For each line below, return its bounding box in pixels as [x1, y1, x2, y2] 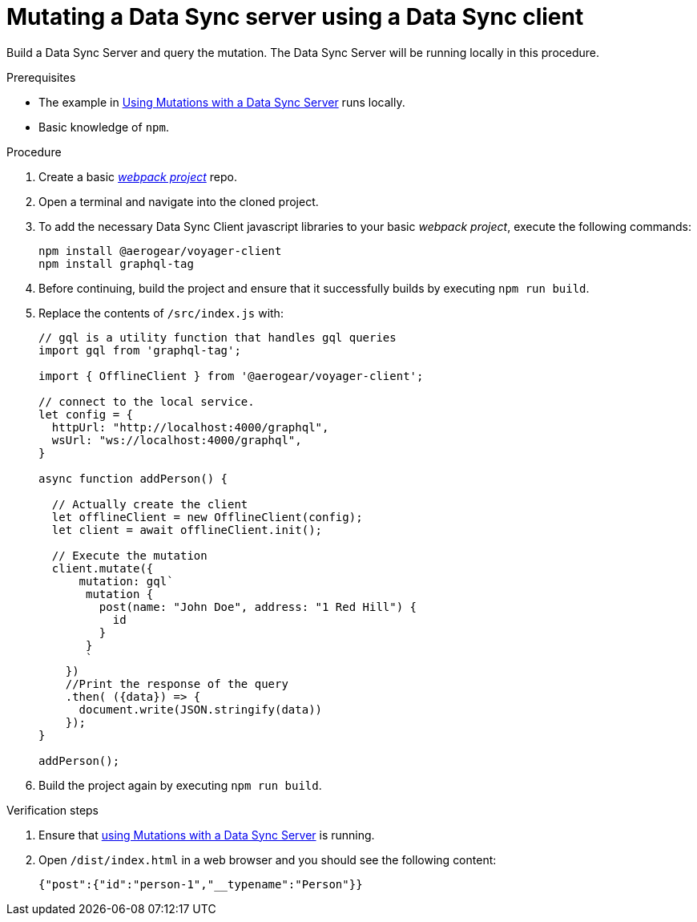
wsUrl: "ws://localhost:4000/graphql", [51, 433, 302, 447]
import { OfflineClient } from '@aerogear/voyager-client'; [38, 369, 424, 382]
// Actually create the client [51, 497, 248, 511]
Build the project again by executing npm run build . [38, 778, 322, 792]
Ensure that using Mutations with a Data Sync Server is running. [38, 827, 375, 842]
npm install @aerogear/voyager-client [38, 244, 282, 257]
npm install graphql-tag [38, 257, 194, 270]
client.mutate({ [51, 561, 154, 575]
